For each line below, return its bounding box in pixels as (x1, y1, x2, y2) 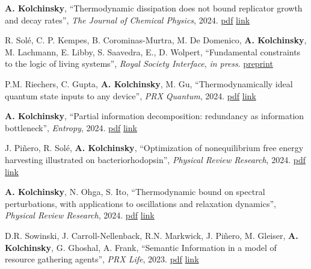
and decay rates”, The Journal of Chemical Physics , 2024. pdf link (5, 13, 250, 26)
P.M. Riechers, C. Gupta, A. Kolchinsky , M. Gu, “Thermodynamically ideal (5, 77, 293, 90)
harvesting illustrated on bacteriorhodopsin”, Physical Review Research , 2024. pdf (5, 153, 306, 165)
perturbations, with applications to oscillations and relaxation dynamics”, (5, 197, 276, 209)
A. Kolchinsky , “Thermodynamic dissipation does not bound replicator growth (5, 2, 303, 14)
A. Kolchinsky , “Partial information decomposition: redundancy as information (5, 110, 304, 122)
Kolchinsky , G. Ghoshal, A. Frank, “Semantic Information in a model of (5, 241, 277, 253)
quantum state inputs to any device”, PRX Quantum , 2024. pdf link (5, 89, 256, 102)
